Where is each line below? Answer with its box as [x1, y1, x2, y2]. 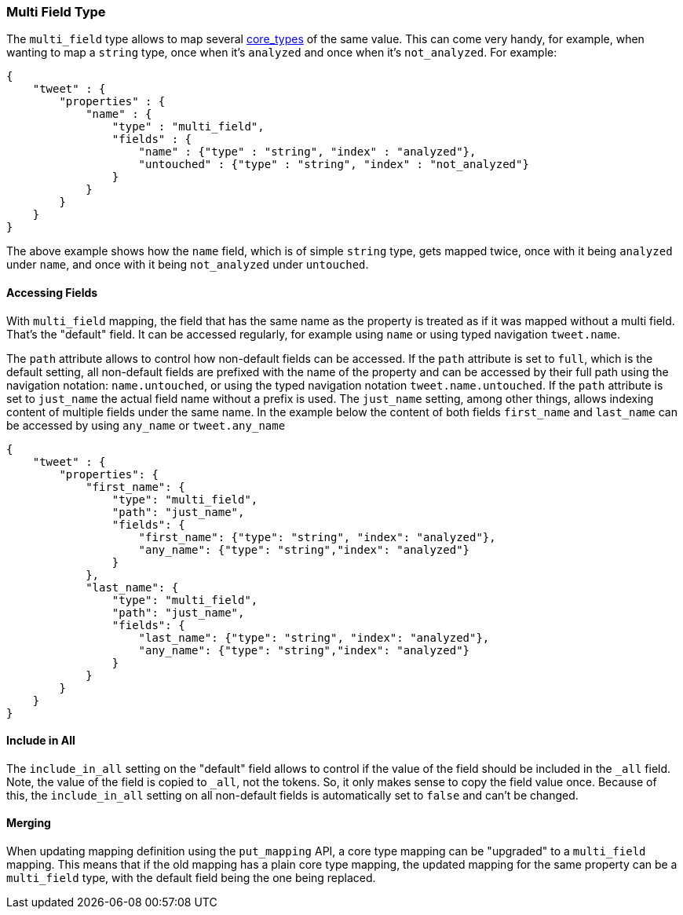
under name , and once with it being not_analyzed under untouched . [6, 258, 369, 272]
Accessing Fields [6, 285, 98, 299]
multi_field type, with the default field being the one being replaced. [6, 871, 376, 885]
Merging [6, 816, 51, 830]
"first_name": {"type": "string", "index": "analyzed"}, [138, 530, 496, 544]
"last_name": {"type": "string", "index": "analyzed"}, [138, 631, 490, 644]
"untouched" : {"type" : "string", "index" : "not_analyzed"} [138, 158, 529, 171]
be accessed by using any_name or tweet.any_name [6, 418, 286, 432]
